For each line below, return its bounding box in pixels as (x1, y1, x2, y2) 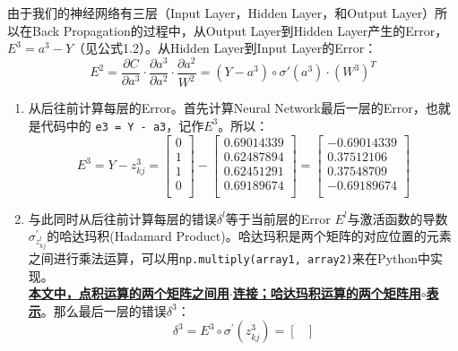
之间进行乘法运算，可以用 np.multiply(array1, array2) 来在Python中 (28, 249, 431, 268)
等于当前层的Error (225, 209, 331, 227)
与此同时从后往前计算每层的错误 (28, 209, 217, 227)
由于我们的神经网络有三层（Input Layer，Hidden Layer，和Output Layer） (7, 4, 436, 21)
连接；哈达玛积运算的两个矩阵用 (232, 284, 421, 303)
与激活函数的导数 (347, 209, 448, 227)
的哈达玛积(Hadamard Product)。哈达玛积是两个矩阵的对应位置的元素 (47, 227, 452, 245)
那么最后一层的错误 (53, 301, 167, 320)
